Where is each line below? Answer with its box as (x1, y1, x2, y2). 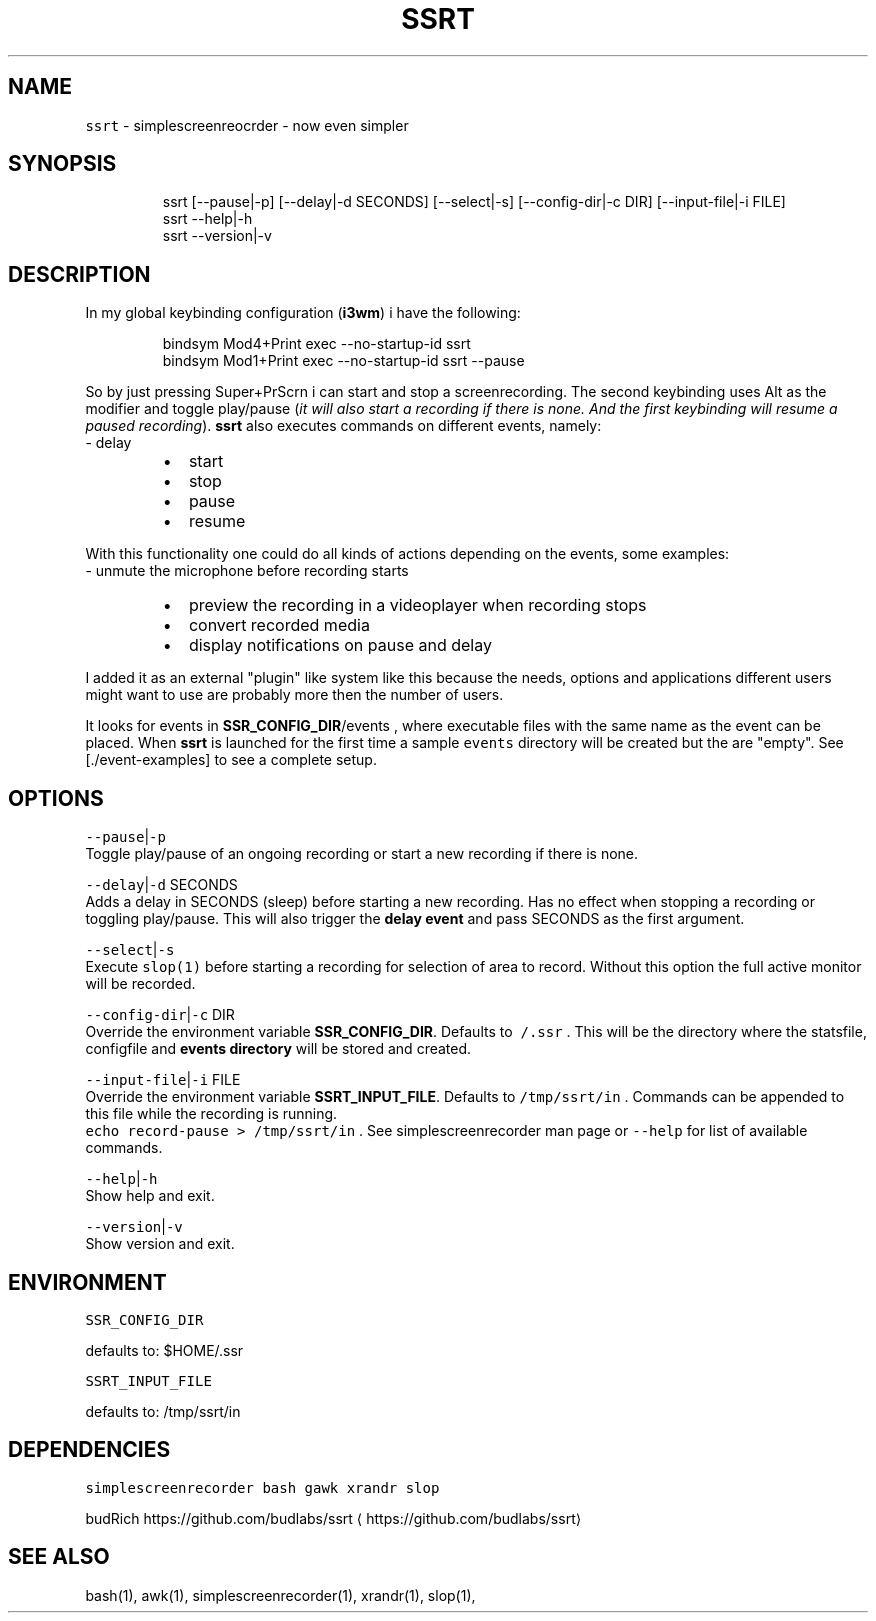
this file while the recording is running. (85, 1105, 338, 1123)
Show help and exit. (85, 1187, 215, 1205)
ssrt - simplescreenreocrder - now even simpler (85, 116, 409, 134)
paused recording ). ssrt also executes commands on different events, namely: (85, 417, 602, 435)
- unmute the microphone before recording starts (85, 562, 409, 580)
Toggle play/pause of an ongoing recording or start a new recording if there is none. (85, 845, 639, 863)
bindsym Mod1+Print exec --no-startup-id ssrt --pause (162, 352, 525, 370)
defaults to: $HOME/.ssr (85, 1341, 244, 1359)
